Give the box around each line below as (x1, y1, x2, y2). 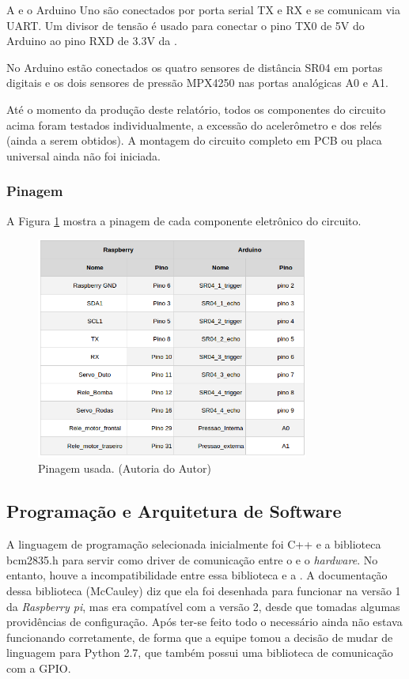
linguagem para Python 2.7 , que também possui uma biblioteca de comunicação (6, 644, 393, 661)
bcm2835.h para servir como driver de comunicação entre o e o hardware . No (6, 551, 378, 568)
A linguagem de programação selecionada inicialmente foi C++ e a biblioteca (6, 536, 381, 553)
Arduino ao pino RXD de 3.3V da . (6, 32, 177, 49)
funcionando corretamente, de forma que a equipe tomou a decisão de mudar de (6, 628, 393, 645)
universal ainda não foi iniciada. (6, 147, 161, 164)
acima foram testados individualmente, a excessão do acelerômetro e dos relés (6, 116, 382, 133)
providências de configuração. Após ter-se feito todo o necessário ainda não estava (6, 613, 403, 630)
